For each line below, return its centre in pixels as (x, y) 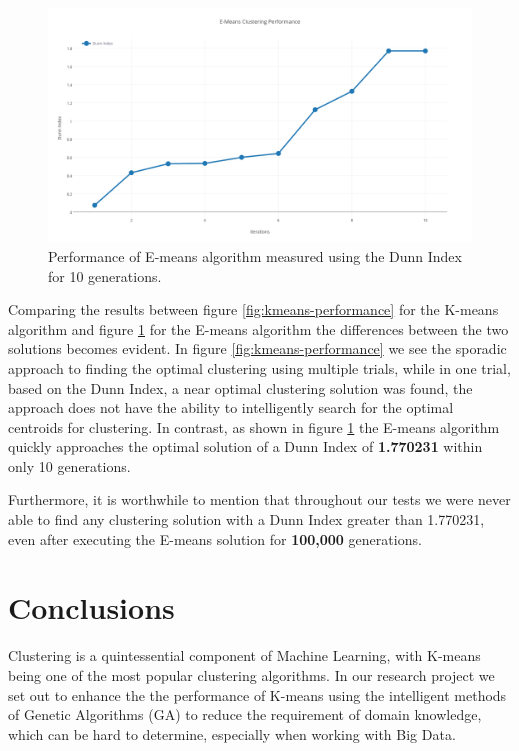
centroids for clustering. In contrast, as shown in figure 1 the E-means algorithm (254, 426)
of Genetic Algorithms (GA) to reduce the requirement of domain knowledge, (245, 714)
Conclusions (91, 607)
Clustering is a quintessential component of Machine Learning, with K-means (244, 655)
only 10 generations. (69, 465)
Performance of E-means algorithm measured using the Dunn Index (255, 255)
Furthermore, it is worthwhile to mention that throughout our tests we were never (259, 499)
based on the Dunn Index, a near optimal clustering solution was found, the (240, 387)
